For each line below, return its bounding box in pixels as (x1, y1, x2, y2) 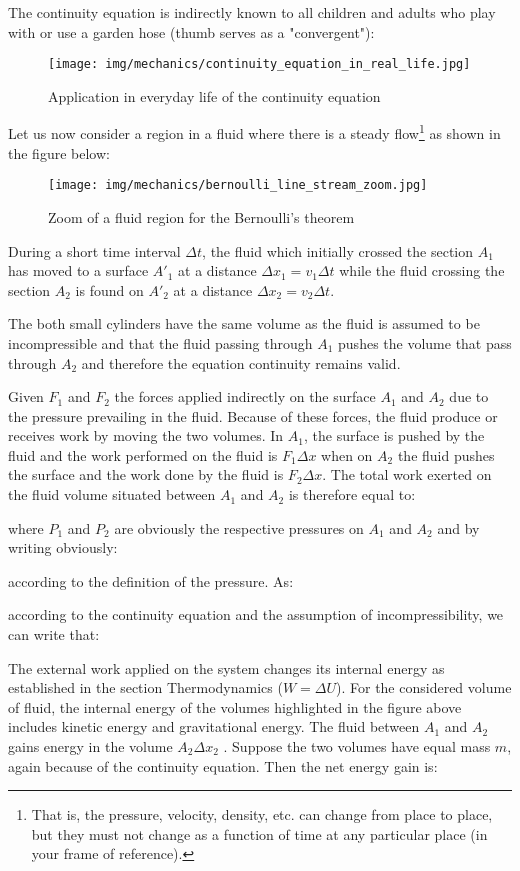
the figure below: (8, 142, 110, 163)
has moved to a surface (8, 260, 149, 281)
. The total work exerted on (322, 464, 492, 485)
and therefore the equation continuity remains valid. (81, 352, 401, 373)
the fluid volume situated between (8, 484, 216, 505)
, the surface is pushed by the (303, 425, 485, 446)
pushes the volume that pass (338, 332, 512, 353)
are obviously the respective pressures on (114, 517, 364, 538)
